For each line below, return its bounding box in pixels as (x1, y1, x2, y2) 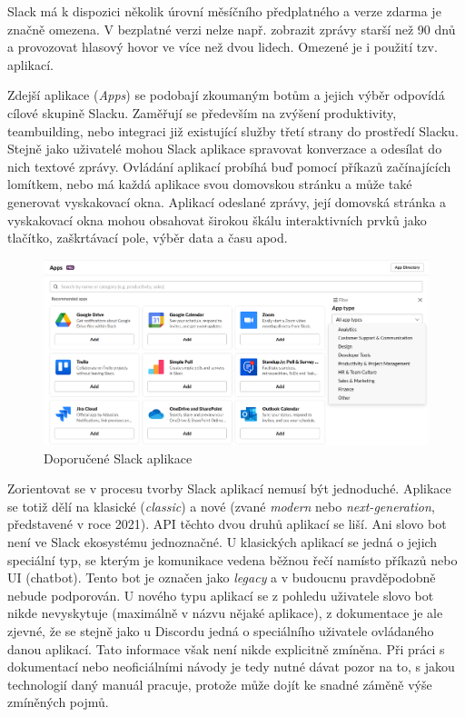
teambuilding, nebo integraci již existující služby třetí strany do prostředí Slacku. (7, 121, 459, 140)
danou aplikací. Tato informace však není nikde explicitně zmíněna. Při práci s (7, 639, 445, 658)
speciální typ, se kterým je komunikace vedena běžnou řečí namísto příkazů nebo (7, 550, 458, 569)
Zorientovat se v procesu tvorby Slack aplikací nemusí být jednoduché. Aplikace (7, 479, 451, 498)
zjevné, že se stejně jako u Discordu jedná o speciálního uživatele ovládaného (7, 621, 434, 640)
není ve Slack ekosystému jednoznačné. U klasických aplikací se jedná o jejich (7, 533, 438, 552)
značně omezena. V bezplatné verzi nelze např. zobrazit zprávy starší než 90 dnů (7, 19, 456, 38)
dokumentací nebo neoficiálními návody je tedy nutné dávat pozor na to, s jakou (7, 657, 455, 676)
